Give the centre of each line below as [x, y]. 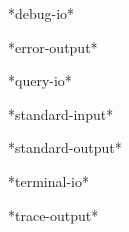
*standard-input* [61, 113]
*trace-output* [53, 214]
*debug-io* [41, 13]
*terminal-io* [48, 180]
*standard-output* [65, 147]
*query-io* [40, 80]
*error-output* [53, 46]
